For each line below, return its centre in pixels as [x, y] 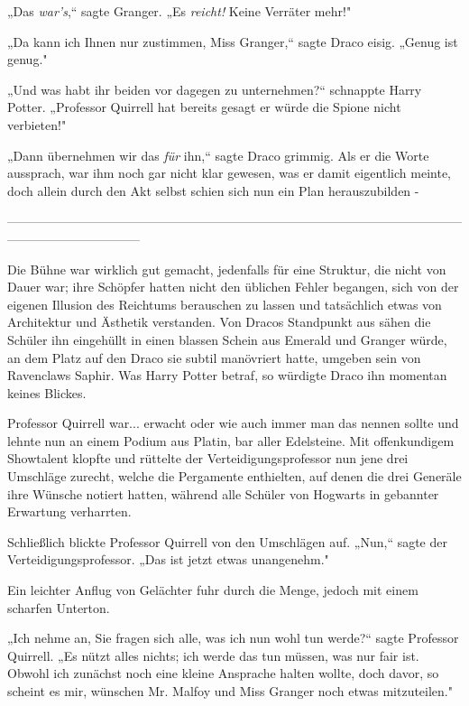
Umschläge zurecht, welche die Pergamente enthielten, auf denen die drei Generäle [234, 476]
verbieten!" [37, 124]
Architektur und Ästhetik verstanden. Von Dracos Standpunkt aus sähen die [219, 322]
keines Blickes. [47, 392]
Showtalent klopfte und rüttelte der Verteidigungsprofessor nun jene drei [208, 458]
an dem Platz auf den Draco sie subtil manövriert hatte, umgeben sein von [214, 357]
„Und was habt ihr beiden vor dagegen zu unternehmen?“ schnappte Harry [215, 89]
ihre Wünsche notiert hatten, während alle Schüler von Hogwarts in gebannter [223, 493]
